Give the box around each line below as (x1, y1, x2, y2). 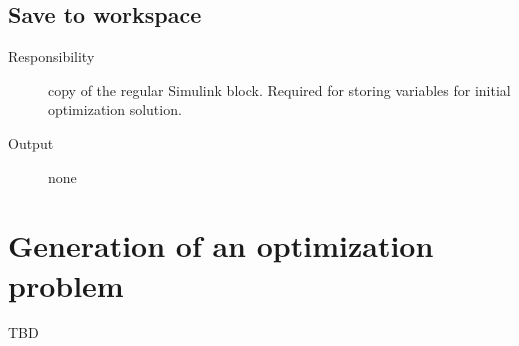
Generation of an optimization (8, 225, 434, 266)
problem (8, 264, 124, 305)
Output (8, 132, 54, 153)
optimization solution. (48, 99, 182, 120)
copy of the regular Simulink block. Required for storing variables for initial (48, 79, 511, 100)
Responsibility (8, 46, 95, 67)
